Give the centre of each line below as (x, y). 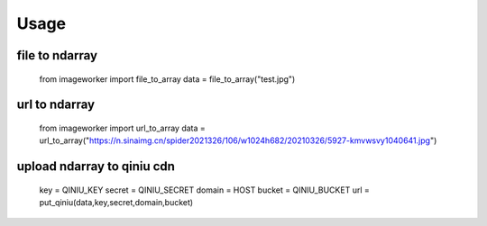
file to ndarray (57, 55)
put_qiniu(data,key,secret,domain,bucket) (116, 203)
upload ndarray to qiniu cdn (96, 167)
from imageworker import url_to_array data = (123, 128)
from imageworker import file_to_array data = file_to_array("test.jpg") (167, 79)
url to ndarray (55, 105)
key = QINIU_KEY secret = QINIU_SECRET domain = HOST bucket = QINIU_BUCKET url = (204, 190)
